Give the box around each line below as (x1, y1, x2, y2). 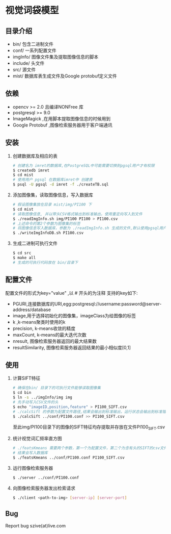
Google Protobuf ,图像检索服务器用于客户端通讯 (12, 122, 113, 128)
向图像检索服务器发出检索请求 (12, 485, 75, 491)
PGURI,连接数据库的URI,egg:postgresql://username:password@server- (12, 300, 162, 307)
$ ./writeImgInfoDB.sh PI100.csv (12, 231, 84, 236)
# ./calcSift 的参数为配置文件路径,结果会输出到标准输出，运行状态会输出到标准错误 (12, 409, 170, 414)
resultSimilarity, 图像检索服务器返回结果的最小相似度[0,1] (12, 344, 131, 350)
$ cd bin (12, 390, 32, 395)
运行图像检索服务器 (12, 465, 53, 471)
